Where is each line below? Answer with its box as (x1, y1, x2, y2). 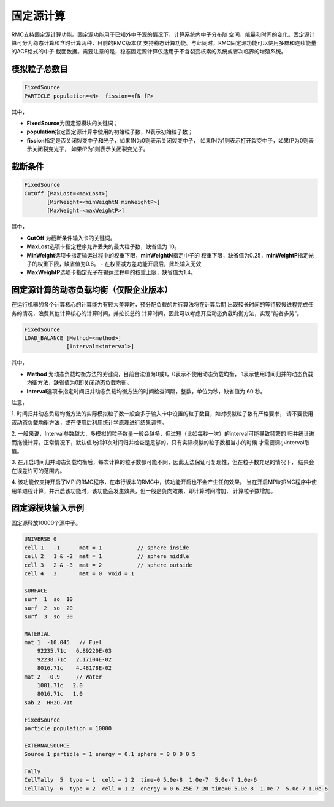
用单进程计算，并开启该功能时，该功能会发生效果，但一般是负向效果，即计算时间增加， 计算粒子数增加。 (11, 487, 276, 494)
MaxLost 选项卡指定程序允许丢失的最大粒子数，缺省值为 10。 (26, 243, 180, 250)
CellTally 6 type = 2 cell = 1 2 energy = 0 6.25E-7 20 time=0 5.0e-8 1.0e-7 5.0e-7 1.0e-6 (24, 785, 328, 792)
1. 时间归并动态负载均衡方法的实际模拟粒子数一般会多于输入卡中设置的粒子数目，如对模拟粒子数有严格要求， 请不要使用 (11, 410, 314, 417)
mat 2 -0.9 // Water (24, 673, 102, 680)
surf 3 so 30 (24, 613, 74, 620)
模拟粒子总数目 (11, 64, 68, 74)
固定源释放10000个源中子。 (11, 519, 82, 527)
